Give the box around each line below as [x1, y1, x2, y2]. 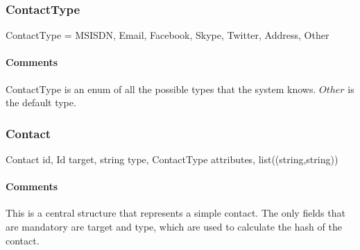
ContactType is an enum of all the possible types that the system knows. [6, 81, 316, 96]
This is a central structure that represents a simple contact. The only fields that [6, 206, 345, 220]
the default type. [6, 95, 76, 110]
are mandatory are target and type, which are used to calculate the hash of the [6, 219, 342, 233]
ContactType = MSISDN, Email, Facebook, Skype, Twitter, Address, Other [6, 28, 329, 42]
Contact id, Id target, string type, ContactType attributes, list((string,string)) [6, 152, 338, 167]
